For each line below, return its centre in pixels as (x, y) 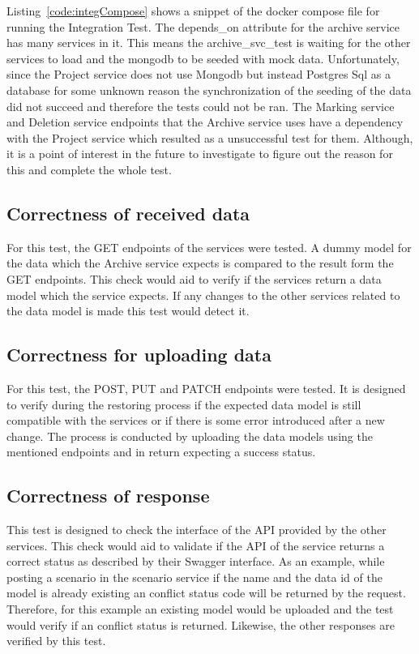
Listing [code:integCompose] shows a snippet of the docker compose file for (193, 11)
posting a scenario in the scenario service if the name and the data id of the (195, 577)
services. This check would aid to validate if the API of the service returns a (196, 545)
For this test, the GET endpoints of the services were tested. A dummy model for (209, 247)
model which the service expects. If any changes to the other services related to (203, 295)
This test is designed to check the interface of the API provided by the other (197, 530)
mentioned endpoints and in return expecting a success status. (161, 452)
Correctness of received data (128, 213)
